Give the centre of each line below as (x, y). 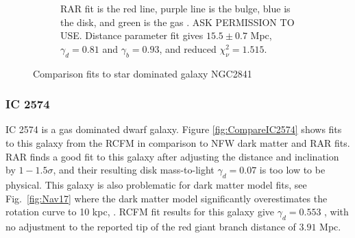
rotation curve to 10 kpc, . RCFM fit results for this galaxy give (140, 212)
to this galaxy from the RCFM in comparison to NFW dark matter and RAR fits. (178, 142)
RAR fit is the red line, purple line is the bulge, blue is (175, 8)
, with (336, 212)
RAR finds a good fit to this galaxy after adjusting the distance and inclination (172, 156)
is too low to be (292, 170)
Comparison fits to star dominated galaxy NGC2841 (143, 73)
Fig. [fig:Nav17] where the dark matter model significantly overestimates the (167, 198)
